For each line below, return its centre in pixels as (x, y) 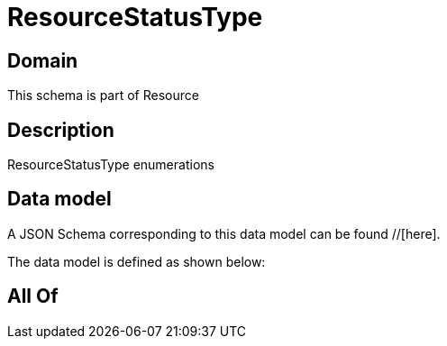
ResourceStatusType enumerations (111, 165)
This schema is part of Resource (103, 96)
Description (61, 130)
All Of (33, 296)
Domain (43, 60)
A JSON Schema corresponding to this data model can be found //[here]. (224, 233)
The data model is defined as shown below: (137, 261)
